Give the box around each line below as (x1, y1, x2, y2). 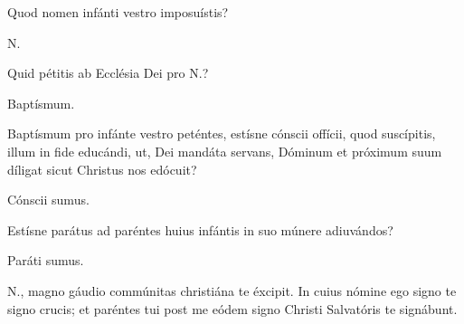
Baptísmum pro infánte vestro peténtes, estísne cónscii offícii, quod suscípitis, (7, 124, 436, 143)
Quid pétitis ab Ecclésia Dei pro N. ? (7, 63, 209, 82)
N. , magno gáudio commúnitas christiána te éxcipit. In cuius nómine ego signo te (7, 281, 457, 300)
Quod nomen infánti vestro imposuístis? (7, 3, 229, 21)
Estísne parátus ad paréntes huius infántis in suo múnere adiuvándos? (7, 220, 393, 239)
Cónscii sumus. (7, 190, 90, 209)
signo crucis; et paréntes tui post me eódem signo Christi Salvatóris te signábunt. (7, 299, 458, 318)
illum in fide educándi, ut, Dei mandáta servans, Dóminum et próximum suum (7, 141, 442, 160)
